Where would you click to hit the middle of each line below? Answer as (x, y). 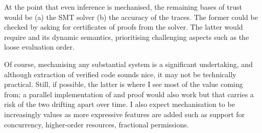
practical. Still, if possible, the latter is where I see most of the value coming (124, 84)
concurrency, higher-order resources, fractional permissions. (97, 124)
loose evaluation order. (39, 47)
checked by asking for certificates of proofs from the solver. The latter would (124, 27)
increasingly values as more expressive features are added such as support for (125, 114)
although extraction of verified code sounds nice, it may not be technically (120, 74)
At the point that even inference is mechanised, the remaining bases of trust (123, 7)
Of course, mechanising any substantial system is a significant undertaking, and (128, 64)
